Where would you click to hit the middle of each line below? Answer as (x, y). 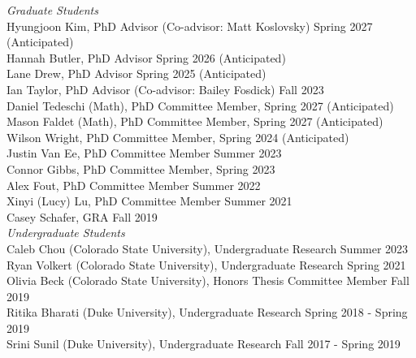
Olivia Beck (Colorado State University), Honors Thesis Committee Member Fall (208, 280)
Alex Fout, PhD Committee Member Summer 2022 (134, 185)
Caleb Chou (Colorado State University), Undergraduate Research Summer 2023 (208, 248)
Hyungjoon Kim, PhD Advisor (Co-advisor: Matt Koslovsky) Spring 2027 (190, 26)
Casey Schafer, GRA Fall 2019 (82, 216)
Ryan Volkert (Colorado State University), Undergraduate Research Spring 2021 (206, 264)
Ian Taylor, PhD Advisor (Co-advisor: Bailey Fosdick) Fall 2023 (165, 89)
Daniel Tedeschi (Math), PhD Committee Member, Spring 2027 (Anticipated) (200, 105)
